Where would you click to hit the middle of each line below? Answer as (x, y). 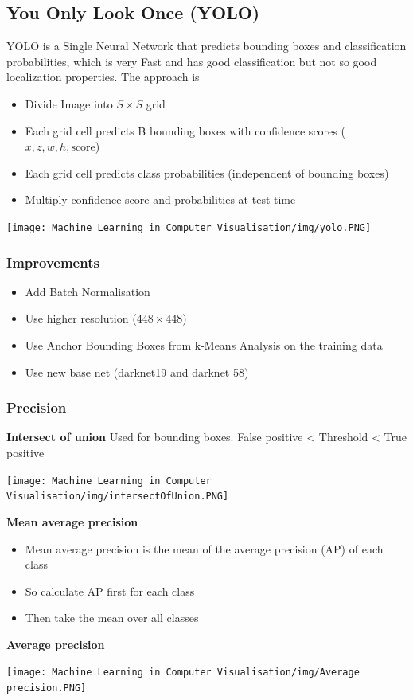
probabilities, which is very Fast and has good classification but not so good (192, 61)
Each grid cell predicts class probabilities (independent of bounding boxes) (207, 172)
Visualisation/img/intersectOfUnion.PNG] (118, 497)
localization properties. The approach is (103, 77)
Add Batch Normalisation (88, 291)
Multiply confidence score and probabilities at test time (160, 199)
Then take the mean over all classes (112, 618)
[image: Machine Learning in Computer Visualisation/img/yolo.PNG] (189, 227)
